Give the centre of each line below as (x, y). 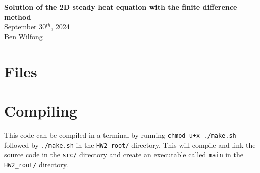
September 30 (25, 26)
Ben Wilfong (23, 36)
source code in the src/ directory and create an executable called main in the (124, 155)
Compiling (41, 110)
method (18, 16)
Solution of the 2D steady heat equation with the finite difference (121, 7)
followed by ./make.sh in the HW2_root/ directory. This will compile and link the (130, 145)
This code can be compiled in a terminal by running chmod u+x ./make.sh (120, 134)
